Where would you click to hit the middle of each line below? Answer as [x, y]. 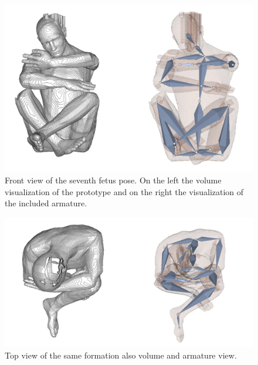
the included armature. [46, 203]
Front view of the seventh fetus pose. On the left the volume [113, 180]
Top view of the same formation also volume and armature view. [121, 355]
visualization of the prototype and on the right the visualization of [124, 191]
